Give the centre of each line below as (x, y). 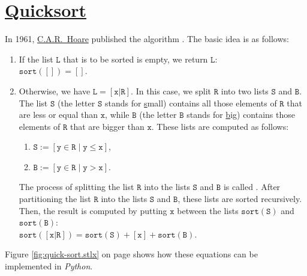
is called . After (252, 187)
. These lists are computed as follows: (220, 126)
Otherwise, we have (55, 90)
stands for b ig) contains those (241, 115)
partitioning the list (55, 199)
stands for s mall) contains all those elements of (191, 103)
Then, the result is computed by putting (93, 210)
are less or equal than (58, 115)
